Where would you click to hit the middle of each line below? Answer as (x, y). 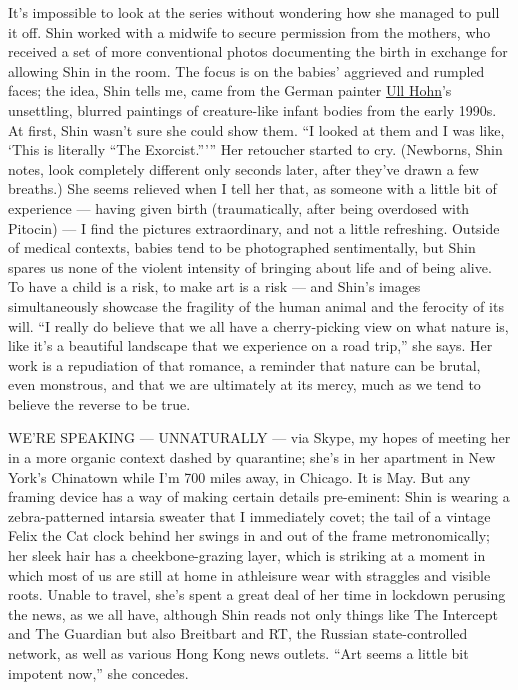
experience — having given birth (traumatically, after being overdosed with (239, 207)
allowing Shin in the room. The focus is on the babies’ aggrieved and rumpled (246, 70)
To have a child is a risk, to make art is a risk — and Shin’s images (214, 286)
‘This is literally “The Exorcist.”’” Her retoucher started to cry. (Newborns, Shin (255, 149)
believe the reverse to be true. (99, 403)
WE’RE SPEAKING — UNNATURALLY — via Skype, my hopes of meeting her (259, 437)
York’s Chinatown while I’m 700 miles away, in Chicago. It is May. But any (239, 476)
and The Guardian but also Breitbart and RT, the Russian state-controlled (238, 633)
